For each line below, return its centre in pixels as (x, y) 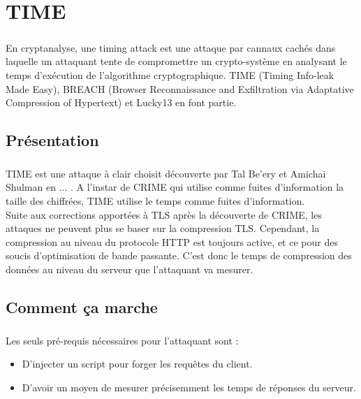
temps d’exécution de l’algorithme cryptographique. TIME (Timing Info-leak (170, 74)
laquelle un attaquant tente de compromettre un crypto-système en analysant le (176, 61)
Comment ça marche (82, 307)
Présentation (52, 140)
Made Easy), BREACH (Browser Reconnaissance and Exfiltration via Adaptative (180, 88)
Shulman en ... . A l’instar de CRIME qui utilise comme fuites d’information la (175, 187)
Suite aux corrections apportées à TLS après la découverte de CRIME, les (164, 214)
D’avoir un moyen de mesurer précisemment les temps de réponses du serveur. (189, 387)
